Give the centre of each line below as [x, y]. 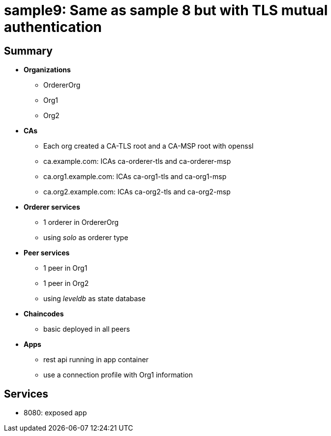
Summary [28, 51]
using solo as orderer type [86, 238]
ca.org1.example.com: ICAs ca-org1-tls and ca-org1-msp [135, 177]
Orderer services [52, 207]
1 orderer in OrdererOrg [81, 222]
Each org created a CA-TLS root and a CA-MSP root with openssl [149, 146]
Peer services [47, 253]
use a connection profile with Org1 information [118, 375]
